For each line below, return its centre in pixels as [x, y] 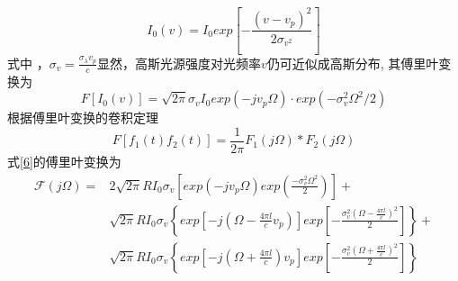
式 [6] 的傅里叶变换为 [64, 161]
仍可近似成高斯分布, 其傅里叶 [353, 63]
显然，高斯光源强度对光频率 [179, 63]
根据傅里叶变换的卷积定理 [83, 118]
